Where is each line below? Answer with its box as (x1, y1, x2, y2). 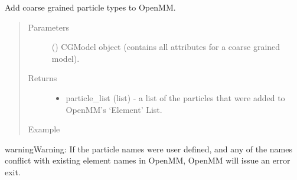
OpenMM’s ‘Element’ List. (66, 103, 162, 115)
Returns (28, 72, 57, 84)
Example (28, 123, 60, 135)
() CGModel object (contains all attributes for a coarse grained (51, 41, 280, 53)
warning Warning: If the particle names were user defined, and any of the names (5, 142, 292, 155)
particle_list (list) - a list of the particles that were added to (66, 91, 285, 104)
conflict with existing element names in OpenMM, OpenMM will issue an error (5, 154, 291, 166)
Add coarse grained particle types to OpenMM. (5, 1, 176, 13)
